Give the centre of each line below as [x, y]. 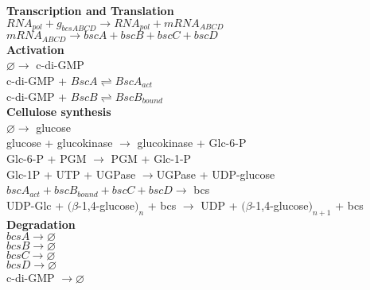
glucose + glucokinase [60, 143]
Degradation [41, 224]
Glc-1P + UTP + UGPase [71, 174]
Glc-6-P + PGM [47, 158]
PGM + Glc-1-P [151, 158]
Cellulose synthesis [59, 112]
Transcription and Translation [90, 10]
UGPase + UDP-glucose [216, 174]
